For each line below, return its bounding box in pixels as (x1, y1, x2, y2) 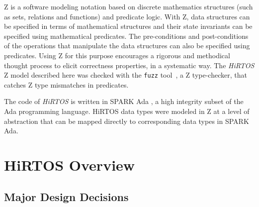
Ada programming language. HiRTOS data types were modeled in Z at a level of (4, 106, 250, 116)
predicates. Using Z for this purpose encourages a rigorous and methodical (4, 50, 230, 60)
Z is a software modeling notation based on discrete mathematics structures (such (4, 1, 253, 11)
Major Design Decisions (4, 189, 129, 204)
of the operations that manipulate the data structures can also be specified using (4, 40, 250, 51)
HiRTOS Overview (4, 154, 135, 175)
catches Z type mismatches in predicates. (4, 79, 129, 90)
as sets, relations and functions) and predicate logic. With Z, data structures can (4, 11, 250, 21)
